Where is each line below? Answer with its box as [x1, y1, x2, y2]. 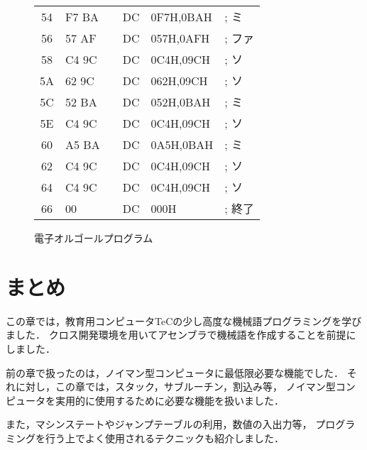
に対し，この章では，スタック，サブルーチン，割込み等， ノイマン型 [15, 379, 336, 394]
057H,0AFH [150, 29, 210, 46]
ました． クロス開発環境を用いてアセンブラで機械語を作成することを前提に [6, 327, 356, 342]
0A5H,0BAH [150, 136, 214, 153]
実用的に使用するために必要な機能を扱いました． [55, 393, 284, 407]
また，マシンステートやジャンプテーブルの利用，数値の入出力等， [6, 417, 312, 432]
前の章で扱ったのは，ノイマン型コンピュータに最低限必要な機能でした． [6, 365, 344, 380]
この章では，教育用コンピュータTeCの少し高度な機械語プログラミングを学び [6, 313, 362, 328]
